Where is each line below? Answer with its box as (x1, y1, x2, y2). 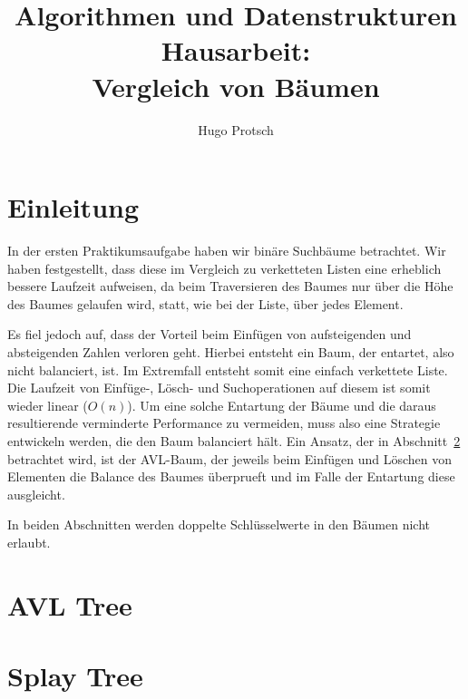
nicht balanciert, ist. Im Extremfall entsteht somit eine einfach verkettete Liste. (7, 360, 448, 379)
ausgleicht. (7, 484, 65, 503)
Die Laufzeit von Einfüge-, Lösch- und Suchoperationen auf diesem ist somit (7, 378, 431, 397)
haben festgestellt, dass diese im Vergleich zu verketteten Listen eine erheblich (7, 258, 442, 277)
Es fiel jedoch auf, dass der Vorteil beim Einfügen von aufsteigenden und (7, 325, 412, 344)
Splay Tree (7, 657, 143, 694)
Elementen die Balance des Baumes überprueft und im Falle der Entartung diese (7, 467, 455, 486)
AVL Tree (7, 586, 132, 623)
